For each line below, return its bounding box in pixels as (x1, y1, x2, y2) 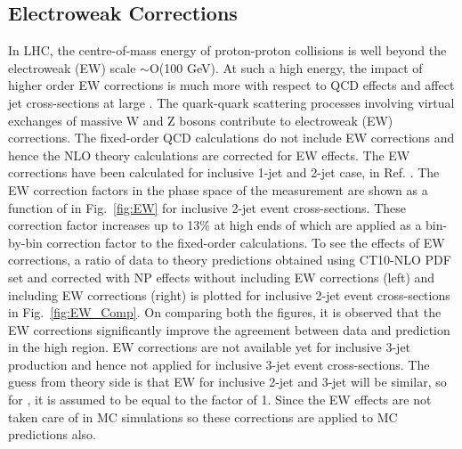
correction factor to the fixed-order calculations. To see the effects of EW (46, 233, 445, 251)
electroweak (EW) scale (8, 58, 136, 77)
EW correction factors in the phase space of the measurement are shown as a (8, 180, 428, 199)
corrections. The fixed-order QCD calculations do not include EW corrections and (8, 128, 455, 147)
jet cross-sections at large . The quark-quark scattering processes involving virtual (8, 93, 455, 111)
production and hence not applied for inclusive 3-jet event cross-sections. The (8, 355, 430, 373)
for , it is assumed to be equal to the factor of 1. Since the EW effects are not (8, 390, 432, 409)
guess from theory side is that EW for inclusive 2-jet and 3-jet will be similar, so (8, 372, 447, 391)
